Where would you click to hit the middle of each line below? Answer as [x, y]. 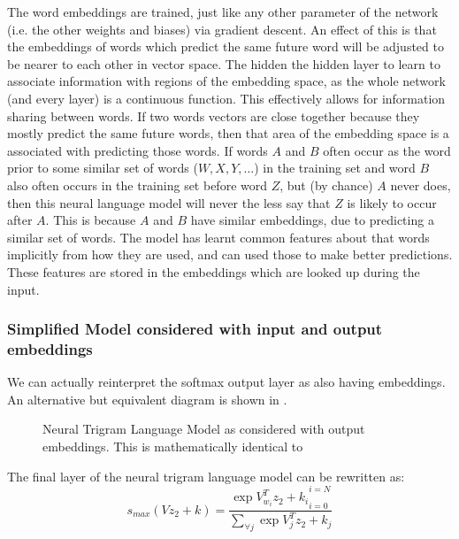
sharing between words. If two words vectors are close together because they [214, 115]
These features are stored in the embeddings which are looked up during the [214, 271]
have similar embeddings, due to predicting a [312, 220]
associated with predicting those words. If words [138, 150]
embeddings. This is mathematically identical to [173, 447]
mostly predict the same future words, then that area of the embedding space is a [228, 133]
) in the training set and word [335, 168]
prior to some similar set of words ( [103, 168]
